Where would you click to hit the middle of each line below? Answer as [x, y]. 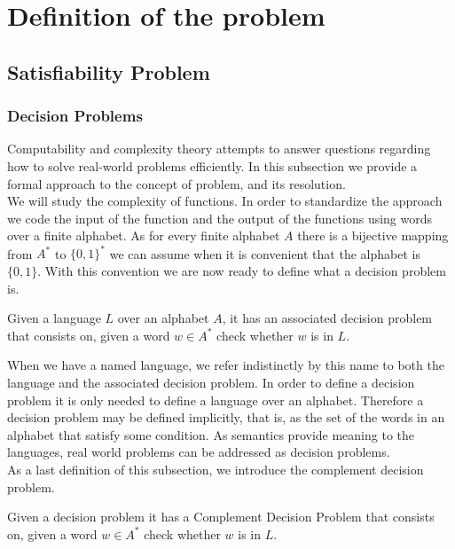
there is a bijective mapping [373, 235]
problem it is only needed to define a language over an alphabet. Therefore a [216, 400]
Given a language [54, 318]
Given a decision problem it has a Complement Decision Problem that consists [221, 517]
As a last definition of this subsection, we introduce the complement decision [216, 469]
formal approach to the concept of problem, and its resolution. [177, 183]
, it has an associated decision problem [327, 318]
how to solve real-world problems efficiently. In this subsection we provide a [212, 165]
